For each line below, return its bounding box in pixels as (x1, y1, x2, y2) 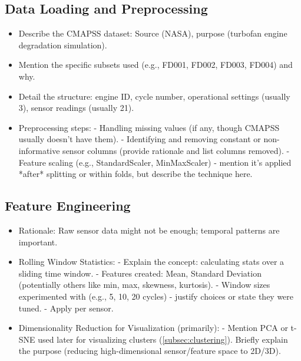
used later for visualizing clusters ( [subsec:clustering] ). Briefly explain (38, 333, 288, 345)
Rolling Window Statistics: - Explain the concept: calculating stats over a (18, 255, 285, 268)
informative (18, 144, 60, 156)
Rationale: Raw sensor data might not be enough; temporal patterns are (18, 224, 280, 236)
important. (18, 235, 58, 248)
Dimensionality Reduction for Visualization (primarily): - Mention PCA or (18, 321, 288, 334)
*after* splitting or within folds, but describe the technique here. (18, 168, 253, 180)
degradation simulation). (18, 38, 107, 51)
